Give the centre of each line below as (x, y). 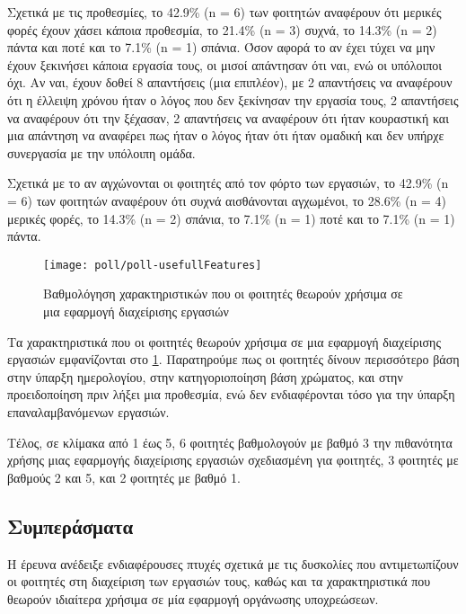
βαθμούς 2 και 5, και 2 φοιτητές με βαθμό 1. (124, 477)
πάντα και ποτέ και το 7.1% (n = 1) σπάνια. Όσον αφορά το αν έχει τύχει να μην (221, 47)
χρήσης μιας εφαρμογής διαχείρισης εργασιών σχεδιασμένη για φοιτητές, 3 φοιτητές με (233, 460)
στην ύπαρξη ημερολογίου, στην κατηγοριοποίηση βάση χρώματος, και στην (205, 376)
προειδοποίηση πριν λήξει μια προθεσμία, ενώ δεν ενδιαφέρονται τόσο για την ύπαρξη (231, 394)
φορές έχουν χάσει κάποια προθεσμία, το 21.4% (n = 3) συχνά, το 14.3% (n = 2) (222, 29)
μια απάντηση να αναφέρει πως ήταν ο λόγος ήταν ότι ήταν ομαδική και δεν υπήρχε (226, 135)
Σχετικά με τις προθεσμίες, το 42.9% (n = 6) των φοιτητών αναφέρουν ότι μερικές (224, 12)
